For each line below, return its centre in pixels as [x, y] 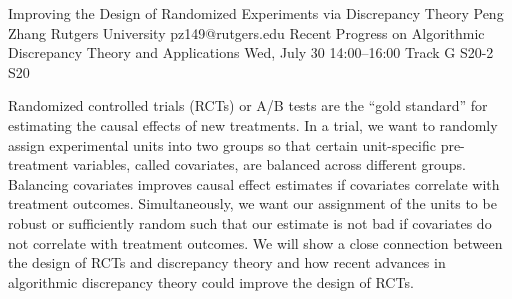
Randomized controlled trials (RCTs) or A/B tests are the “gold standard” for [248, 105]
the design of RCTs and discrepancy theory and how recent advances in [227, 262]
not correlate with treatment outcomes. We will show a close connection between [255, 242]
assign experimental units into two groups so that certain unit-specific [222, 144]
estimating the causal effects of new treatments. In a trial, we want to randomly [253, 124]
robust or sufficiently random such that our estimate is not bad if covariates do [250, 222]
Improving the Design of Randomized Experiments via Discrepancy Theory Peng [256, 13]
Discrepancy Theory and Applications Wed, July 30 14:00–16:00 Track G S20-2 [251, 52]
